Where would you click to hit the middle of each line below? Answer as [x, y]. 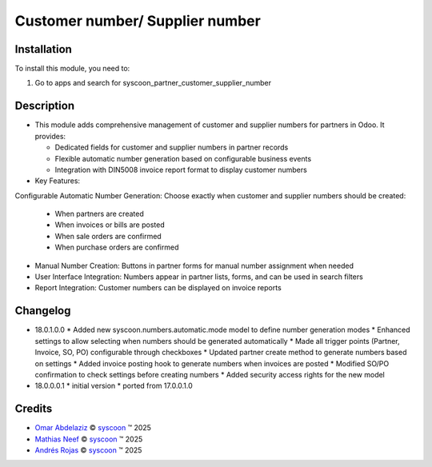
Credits [34, 409]
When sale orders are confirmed [108, 236]
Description [45, 106]
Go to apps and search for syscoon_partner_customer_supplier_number [153, 83]
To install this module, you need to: [72, 69]
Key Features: [57, 181]
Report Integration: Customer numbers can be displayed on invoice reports [158, 288]
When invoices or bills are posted [110, 225]
